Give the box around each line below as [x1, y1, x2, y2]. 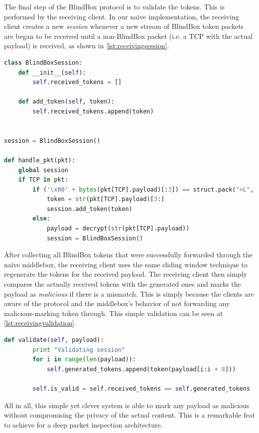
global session [18, 166, 68, 174]
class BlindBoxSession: [4, 59, 83, 66]
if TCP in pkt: [18, 176, 68, 184]
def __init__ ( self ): [18, 69, 86, 76]
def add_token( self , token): [18, 98, 115, 106]
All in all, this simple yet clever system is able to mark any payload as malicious [4, 400, 250, 410]
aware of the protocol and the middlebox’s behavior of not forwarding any [4, 298, 230, 309]
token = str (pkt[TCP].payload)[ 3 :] [46, 196, 165, 203]
